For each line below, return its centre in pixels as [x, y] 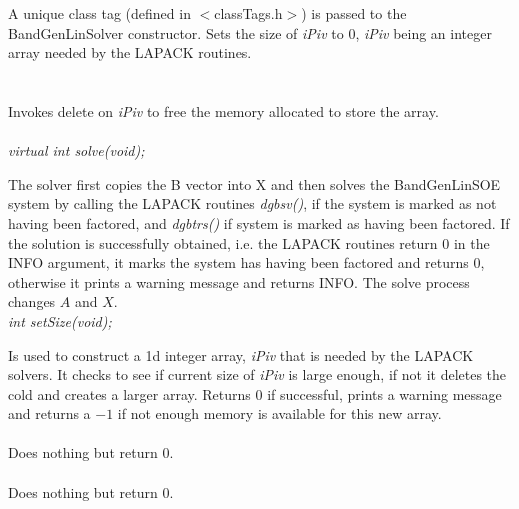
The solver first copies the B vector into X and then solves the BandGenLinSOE [254, 183]
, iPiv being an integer [423, 32]
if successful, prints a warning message [384, 393]
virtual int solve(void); [76, 150]
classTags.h [248, 13]
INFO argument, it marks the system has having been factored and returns [238, 262]
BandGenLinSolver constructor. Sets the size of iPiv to [176, 32]
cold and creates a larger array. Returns [129, 393]
